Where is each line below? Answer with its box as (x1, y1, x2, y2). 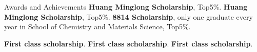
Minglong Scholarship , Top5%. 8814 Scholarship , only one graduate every (4, 11, 253, 22)
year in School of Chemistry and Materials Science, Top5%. (4, 21, 191, 32)
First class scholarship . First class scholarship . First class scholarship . (4, 38, 253, 48)
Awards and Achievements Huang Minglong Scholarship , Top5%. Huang (4, 2, 248, 12)
